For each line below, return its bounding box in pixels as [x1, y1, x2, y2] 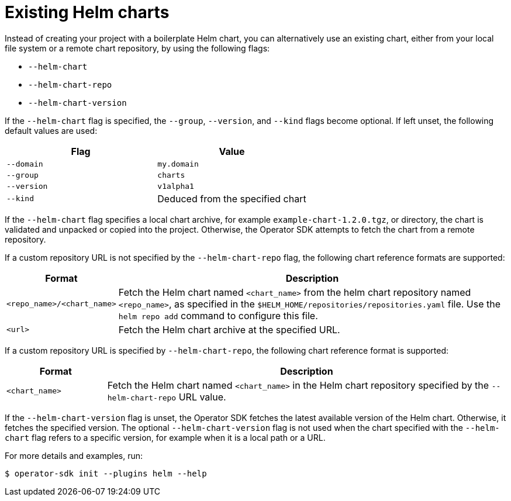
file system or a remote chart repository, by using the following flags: [5, 43, 270, 53]
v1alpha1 [157, 181, 194, 191]
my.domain [157, 159, 199, 168]
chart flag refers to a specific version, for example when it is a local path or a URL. [5, 432, 326, 443]
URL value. [178, 391, 226, 403]
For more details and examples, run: [5, 450, 143, 461]
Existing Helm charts [5, 2, 170, 22]
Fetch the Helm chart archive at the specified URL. [118, 323, 340, 336]
